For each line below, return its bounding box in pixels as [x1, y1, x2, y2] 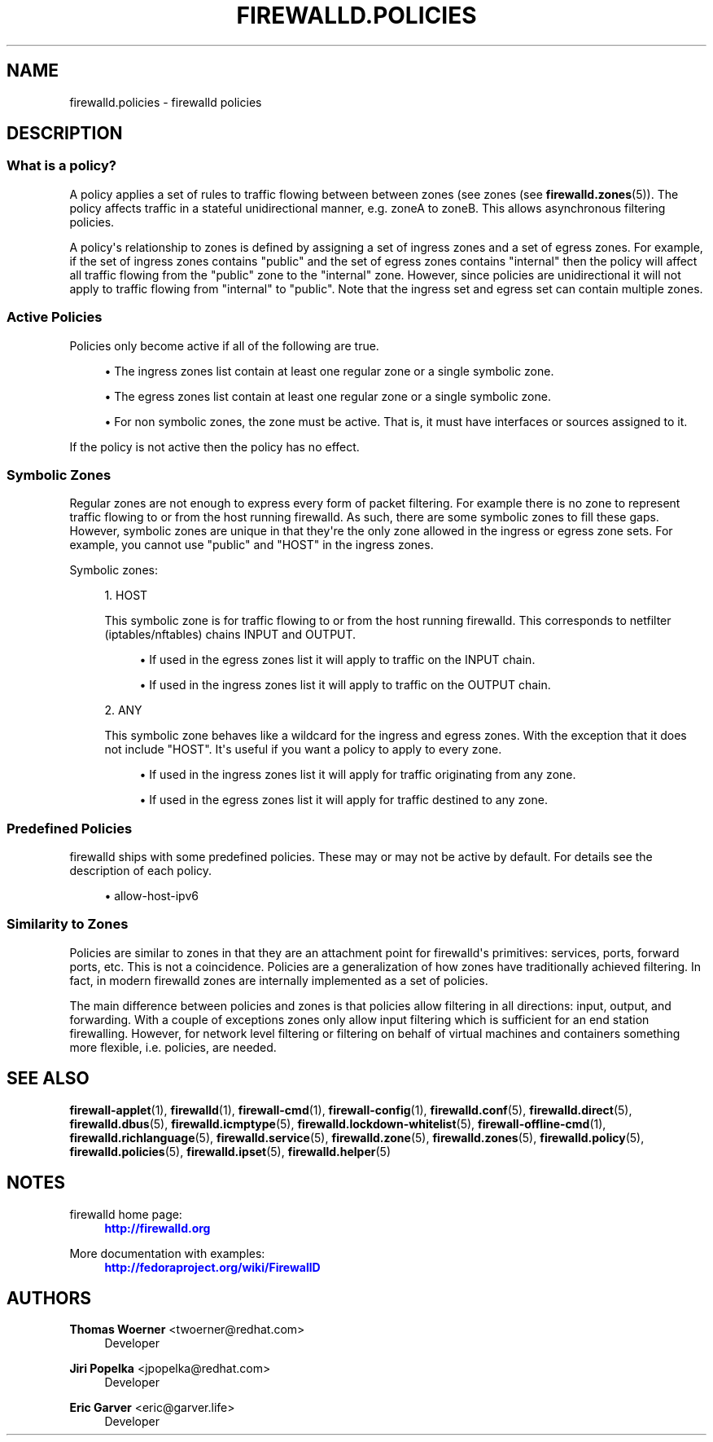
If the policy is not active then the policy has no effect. [69, 439, 360, 454]
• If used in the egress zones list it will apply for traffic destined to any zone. [139, 793, 548, 807]
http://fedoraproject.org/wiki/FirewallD [104, 1260, 321, 1274]
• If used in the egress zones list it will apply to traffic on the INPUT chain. [139, 653, 536, 667]
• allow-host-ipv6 [104, 889, 199, 903]
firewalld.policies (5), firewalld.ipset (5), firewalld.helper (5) [69, 1144, 391, 1158]
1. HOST [104, 588, 148, 603]
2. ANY [104, 703, 142, 718]
